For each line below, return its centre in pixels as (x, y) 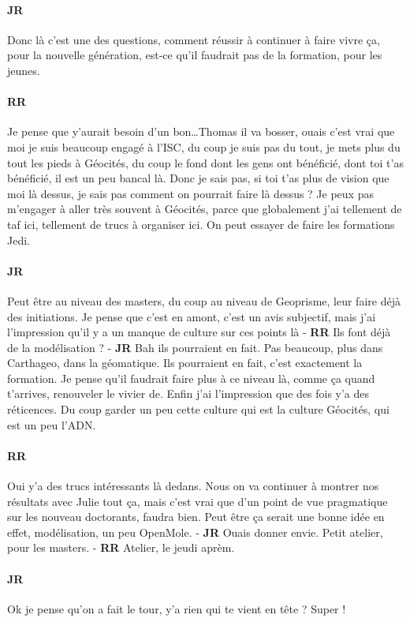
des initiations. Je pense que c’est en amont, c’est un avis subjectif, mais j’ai (192, 316)
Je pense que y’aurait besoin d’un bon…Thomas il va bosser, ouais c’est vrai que (201, 131)
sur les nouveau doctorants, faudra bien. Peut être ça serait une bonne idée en (196, 517)
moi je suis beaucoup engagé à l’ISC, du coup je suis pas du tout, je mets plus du (204, 146)
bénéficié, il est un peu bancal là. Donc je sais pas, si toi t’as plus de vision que (198, 178)
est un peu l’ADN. (52, 424)
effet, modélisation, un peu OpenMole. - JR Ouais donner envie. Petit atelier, (195, 532)
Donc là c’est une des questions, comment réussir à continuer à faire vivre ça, (194, 39)
